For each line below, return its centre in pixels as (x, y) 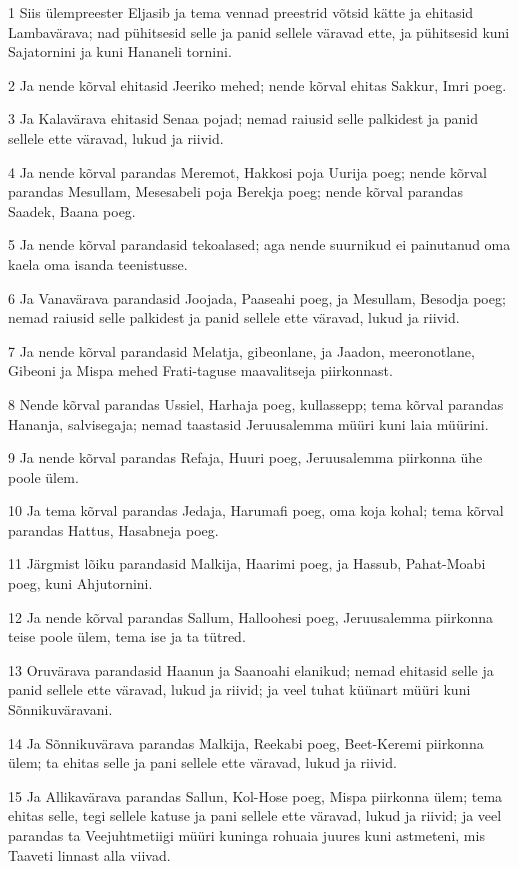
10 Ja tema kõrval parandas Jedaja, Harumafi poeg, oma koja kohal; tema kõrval (256, 510)
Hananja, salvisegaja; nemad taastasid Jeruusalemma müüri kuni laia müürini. (248, 423)
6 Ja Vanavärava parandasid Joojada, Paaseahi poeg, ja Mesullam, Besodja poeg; (257, 297)
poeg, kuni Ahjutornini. (80, 583)
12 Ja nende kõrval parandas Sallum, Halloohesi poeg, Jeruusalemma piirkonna (250, 616)
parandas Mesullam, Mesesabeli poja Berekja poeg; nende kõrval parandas (235, 191)
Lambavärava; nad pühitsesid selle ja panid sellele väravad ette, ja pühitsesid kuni (259, 31)
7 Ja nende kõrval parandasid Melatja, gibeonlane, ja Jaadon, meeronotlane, (241, 350)
